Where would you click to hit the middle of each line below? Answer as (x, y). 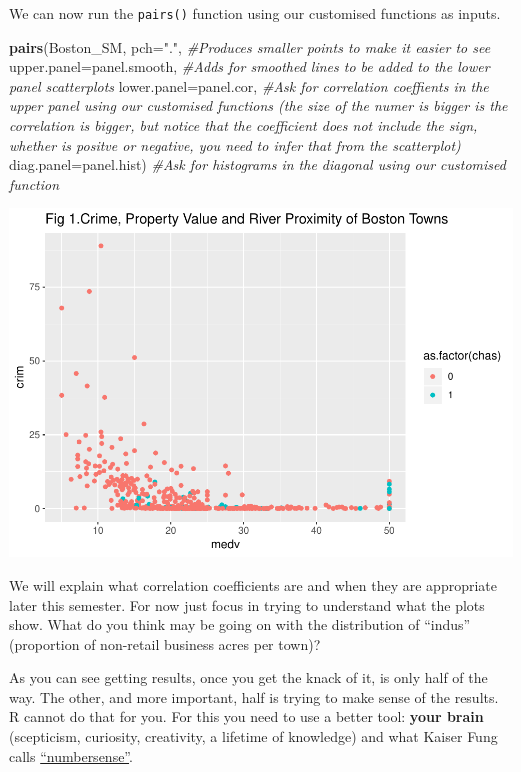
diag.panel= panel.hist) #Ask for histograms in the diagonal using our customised (257, 164)
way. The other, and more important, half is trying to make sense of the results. (254, 696)
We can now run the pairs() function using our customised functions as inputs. (255, 13)
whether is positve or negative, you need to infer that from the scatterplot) (235, 144)
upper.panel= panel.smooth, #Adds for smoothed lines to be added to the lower (249, 66)
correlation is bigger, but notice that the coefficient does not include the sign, (243, 125)
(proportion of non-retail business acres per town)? (165, 643)
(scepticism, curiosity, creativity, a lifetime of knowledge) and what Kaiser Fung (253, 736)
